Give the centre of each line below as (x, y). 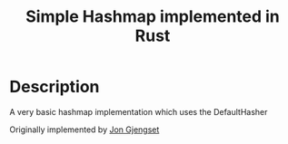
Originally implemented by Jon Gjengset (84, 130)
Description (55, 87)
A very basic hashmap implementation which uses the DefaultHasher (139, 111)
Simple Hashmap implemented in (153, 17)
